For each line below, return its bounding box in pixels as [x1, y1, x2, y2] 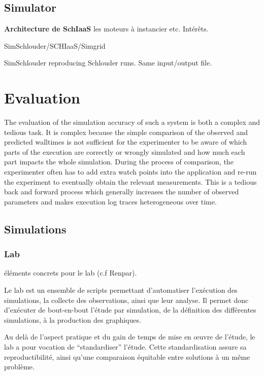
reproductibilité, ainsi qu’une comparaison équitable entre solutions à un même [4, 351, 250, 362]
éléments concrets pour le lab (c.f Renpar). [4, 267, 137, 278]
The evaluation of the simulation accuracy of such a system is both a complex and [4, 117, 260, 127]
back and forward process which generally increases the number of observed [4, 186, 239, 197]
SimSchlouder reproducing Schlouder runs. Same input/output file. [4, 57, 212, 68]
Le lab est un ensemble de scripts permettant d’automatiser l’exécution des [4, 285, 238, 295]
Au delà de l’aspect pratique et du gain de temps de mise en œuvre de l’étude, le [4, 331, 255, 342]
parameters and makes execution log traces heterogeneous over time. [4, 196, 217, 207]
